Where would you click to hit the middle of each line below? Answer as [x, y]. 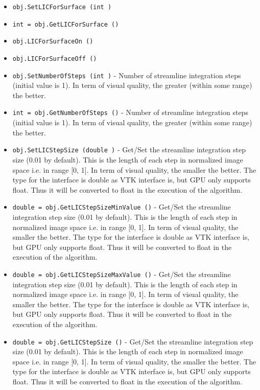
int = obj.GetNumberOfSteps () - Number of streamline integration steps [130, 112]
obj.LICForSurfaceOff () [55, 59]
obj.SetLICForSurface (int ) [62, 7]
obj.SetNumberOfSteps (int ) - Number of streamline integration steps [127, 75]
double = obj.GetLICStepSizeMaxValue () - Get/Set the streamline [122, 274]
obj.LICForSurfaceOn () [53, 42]
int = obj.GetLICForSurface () [66, 24]
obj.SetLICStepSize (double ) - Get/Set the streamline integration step [129, 150]
